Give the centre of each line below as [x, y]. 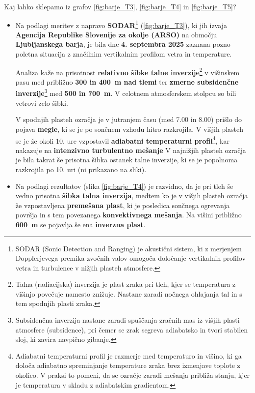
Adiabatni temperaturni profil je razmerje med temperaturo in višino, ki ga [128, 355]
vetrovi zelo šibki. [42, 103]
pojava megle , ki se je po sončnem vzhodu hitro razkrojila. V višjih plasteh [129, 129]
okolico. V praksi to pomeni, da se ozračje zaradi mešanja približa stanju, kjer [133, 375]
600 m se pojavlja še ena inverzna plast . [80, 224]
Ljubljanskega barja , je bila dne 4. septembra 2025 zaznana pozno [123, 44]
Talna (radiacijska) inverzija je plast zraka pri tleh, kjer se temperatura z [126, 284]
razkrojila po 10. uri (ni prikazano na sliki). [81, 169]
